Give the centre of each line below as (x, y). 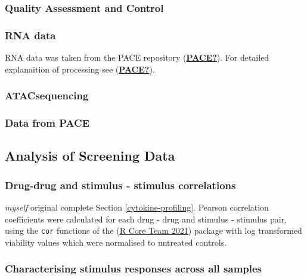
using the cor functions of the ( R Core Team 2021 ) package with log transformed (153, 231)
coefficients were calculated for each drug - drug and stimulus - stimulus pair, (146, 219)
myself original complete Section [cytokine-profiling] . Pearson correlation (137, 207)
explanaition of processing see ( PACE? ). (80, 69)
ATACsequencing (47, 95)
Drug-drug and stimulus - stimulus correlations (120, 185)
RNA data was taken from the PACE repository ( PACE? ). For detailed (137, 57)
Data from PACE (47, 123)
